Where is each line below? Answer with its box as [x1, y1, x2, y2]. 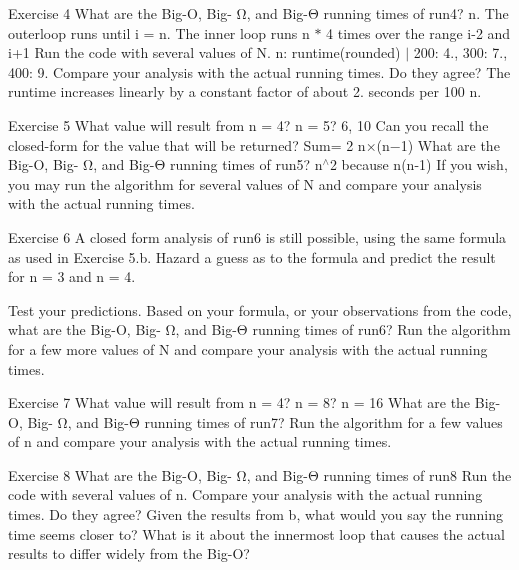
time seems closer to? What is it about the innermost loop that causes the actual [8, 523, 505, 544]
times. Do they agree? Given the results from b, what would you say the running [8, 504, 504, 525]
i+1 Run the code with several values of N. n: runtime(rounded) [8, 42, 401, 63]
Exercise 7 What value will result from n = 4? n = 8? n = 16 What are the [8, 392, 471, 413]
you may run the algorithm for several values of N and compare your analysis [8, 173, 482, 194]
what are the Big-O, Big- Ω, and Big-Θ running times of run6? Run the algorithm [8, 319, 511, 340]
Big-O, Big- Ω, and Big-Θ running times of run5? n [8, 154, 323, 175]
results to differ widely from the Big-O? [8, 543, 250, 564]
